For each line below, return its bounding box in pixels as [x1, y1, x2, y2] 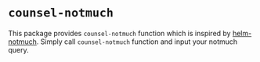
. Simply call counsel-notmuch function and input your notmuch [36, 37, 238, 46]
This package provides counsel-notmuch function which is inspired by [8, 28, 231, 38]
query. [8, 45, 29, 54]
